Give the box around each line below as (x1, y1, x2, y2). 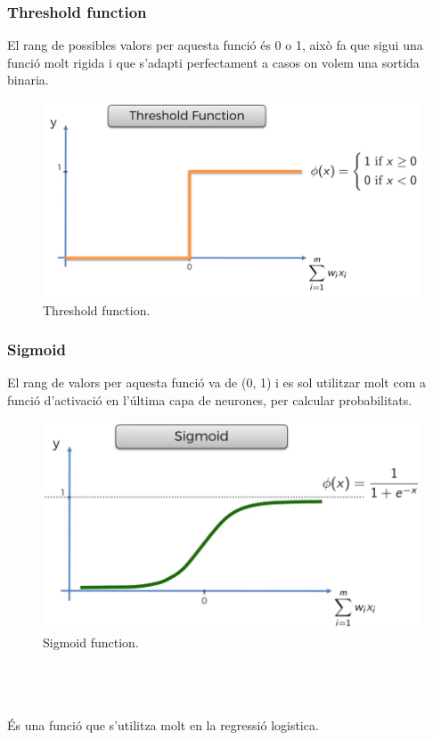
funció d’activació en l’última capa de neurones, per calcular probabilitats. (7, 390, 413, 409)
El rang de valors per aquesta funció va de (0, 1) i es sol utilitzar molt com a (7, 373, 427, 392)
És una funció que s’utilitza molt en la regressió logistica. (7, 715, 319, 734)
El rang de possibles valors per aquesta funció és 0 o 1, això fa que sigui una (7, 36, 423, 54)
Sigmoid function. (43, 633, 139, 652)
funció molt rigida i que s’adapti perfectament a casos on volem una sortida (7, 53, 420, 71)
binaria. (7, 70, 49, 89)
